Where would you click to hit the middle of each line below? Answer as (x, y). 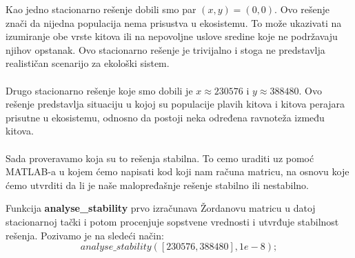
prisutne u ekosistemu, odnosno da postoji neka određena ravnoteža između (165, 117)
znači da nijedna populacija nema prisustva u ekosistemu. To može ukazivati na (174, 22)
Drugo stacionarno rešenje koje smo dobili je (99, 90)
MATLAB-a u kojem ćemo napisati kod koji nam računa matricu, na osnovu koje (177, 171)
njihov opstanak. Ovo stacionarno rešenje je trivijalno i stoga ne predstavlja (165, 49)
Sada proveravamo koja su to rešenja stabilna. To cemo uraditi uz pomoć (160, 158)
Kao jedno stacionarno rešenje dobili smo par (101, 9)
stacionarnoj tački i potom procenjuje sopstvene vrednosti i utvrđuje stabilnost (172, 221)
